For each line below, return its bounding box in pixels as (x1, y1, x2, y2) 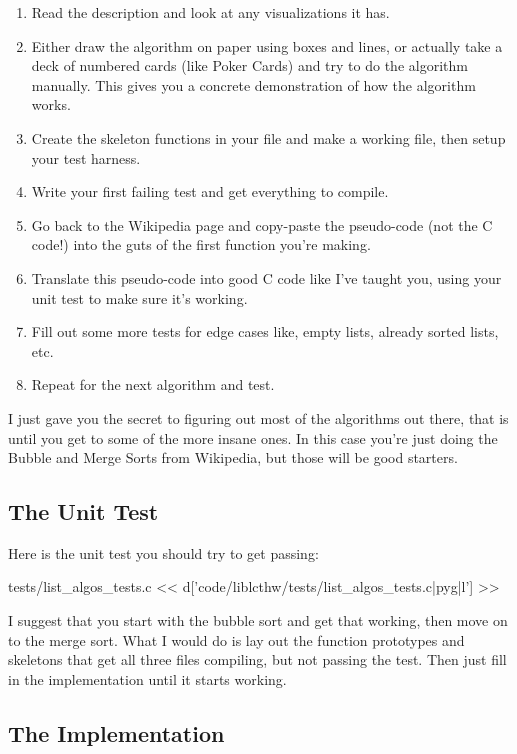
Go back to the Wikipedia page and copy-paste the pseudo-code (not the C (31, 214, 493, 235)
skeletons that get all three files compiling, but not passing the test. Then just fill (8, 649, 507, 670)
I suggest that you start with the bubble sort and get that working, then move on (8, 610, 508, 631)
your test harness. (31, 147, 141, 168)
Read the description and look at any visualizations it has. (31, 2, 390, 22)
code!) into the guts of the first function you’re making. (31, 234, 371, 255)
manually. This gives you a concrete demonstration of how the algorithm (31, 74, 476, 95)
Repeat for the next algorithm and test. (31, 374, 275, 395)
